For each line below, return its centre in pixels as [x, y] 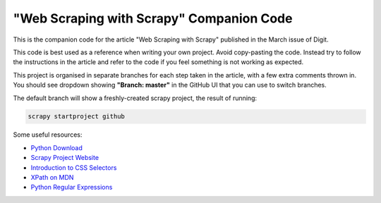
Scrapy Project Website [65, 158]
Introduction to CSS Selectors [74, 167]
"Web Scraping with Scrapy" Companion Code [153, 18]
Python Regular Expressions [72, 187]
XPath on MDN [52, 178]
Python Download [56, 147]
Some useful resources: [48, 135]
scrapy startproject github [76, 117]
